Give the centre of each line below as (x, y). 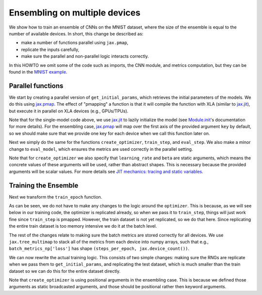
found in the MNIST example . (38, 72)
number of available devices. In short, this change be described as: (76, 33)
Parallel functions (36, 85)
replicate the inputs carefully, (50, 49)
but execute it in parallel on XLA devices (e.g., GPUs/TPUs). (69, 111)
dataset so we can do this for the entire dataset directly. (65, 271)
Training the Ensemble (44, 185)
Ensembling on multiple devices (75, 13)
